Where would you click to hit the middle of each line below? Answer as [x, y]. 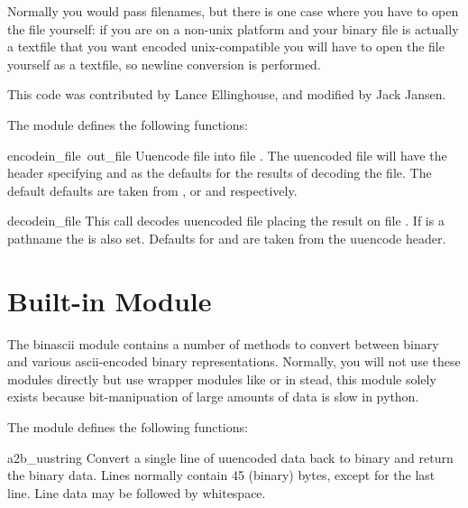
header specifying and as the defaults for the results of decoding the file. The [220, 173]
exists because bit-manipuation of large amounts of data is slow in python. [213, 397]
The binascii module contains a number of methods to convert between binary [223, 343]
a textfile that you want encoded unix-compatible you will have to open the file [226, 46]
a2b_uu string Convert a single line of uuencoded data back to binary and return [230, 457]
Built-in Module [110, 300]
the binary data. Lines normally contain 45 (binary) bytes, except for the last [221, 475]
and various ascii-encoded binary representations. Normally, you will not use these [234, 361]
